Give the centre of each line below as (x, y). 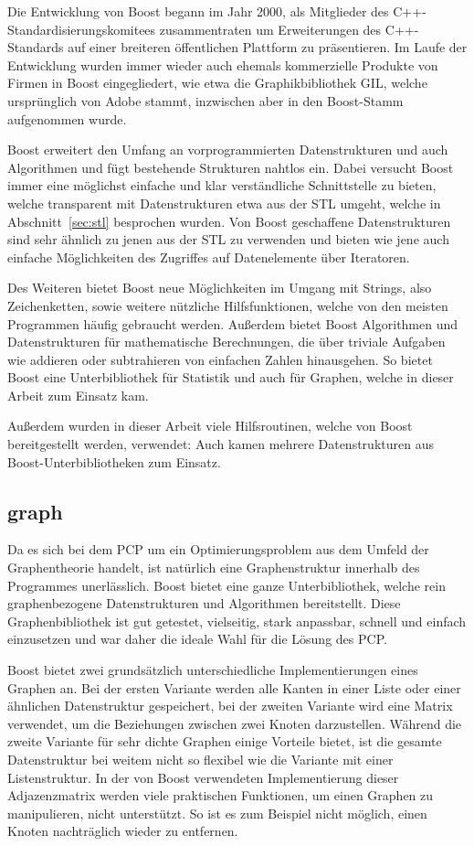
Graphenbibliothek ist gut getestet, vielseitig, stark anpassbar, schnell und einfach (237, 621)
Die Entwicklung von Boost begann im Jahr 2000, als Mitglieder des (198, 11)
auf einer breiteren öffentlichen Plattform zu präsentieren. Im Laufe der (268, 47)
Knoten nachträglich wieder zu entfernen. (123, 831)
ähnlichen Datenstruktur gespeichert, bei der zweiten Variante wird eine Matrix (230, 706)
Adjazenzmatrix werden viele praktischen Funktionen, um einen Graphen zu (221, 795)
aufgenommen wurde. (67, 118)
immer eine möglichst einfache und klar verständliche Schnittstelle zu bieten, (222, 185)
